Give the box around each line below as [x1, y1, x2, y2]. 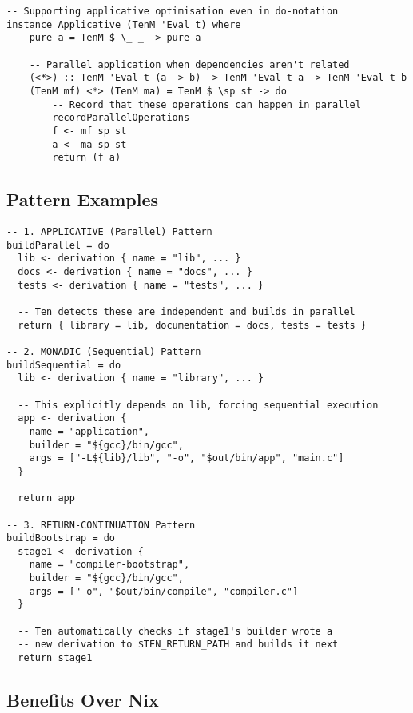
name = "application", [29, 425, 149, 437]
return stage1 [18, 652, 93, 664]
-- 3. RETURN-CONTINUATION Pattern [6, 519, 196, 531]
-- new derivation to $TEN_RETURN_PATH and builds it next [18, 639, 339, 651]
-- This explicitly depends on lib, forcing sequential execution [18, 399, 379, 411]
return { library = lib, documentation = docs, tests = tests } [18, 319, 367, 331]
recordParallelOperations [52, 112, 190, 124]
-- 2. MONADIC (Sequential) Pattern [6, 345, 201, 357]
